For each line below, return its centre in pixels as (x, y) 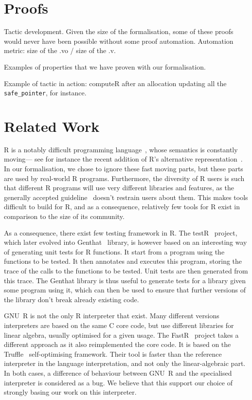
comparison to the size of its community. (64, 216)
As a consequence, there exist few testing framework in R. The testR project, (121, 232)
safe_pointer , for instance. (45, 93)
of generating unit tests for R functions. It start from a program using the (114, 251)
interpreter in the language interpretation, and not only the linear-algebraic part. (125, 363)
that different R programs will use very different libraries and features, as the (119, 188)
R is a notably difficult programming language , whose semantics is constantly (121, 149)
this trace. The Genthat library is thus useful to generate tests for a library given (125, 280)
